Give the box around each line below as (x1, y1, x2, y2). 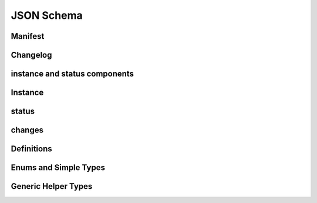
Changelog (11, 50, 52, 60)
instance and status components (11, 69, 134, 79)
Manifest (11, 31, 45, 41)
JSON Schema (11, 9, 83, 22)
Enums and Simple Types (11, 162, 106, 173)
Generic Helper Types (11, 181, 93, 191)
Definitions (11, 144, 52, 154)
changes (11, 125, 44, 135)
